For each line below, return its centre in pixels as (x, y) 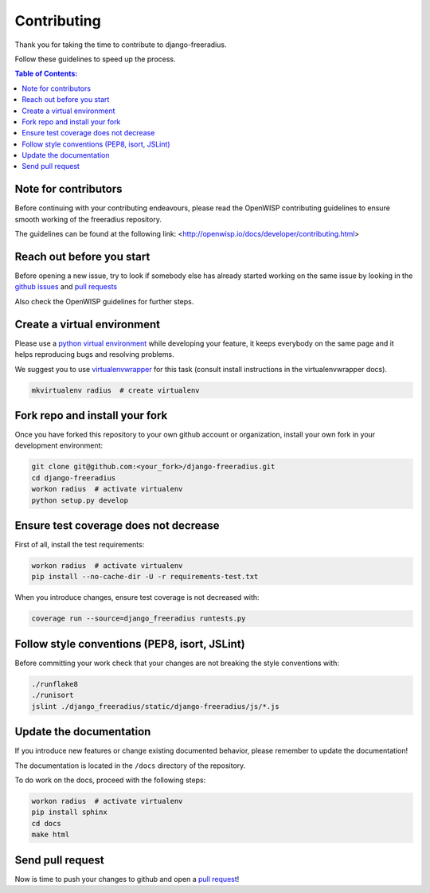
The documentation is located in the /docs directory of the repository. (130, 766)
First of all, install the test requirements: (80, 545)
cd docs (46, 823)
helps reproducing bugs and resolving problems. (94, 354)
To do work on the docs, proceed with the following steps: (110, 780)
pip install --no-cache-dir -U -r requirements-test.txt (145, 577)
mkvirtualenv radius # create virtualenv (115, 390)
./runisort (53, 695)
